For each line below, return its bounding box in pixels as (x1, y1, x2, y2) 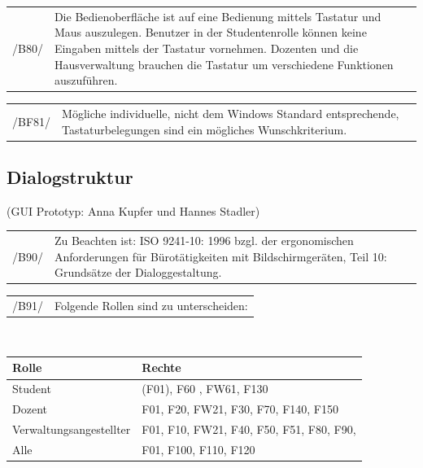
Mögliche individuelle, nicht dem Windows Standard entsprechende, (62, 104, 399, 121)
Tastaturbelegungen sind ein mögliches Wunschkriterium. (62, 120, 347, 138)
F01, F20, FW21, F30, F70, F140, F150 (142, 400, 339, 418)
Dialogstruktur (7, 164, 133, 190)
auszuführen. (54, 72, 118, 89)
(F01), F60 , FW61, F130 (142, 380, 268, 397)
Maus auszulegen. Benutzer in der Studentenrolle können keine (54, 24, 367, 41)
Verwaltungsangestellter (12, 420, 131, 437)
